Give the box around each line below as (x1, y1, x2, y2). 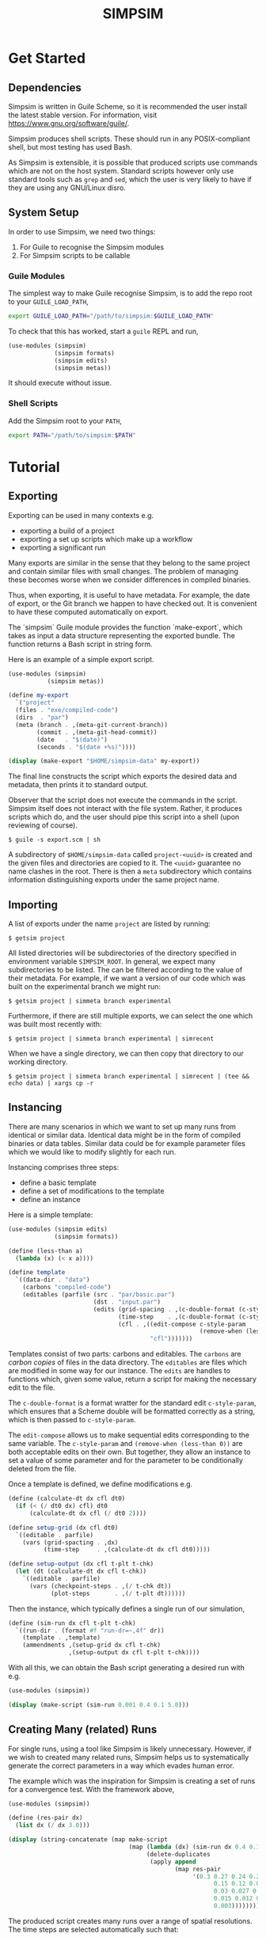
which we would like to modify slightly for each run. (8, 1147, 177, 1156)
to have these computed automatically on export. (8, 607, 169, 616)
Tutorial (8, 458, 61, 476)
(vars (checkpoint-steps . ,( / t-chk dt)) (28, 1581, 172, 1590)
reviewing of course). (8, 820, 78, 830)
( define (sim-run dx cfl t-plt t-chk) (8, 1619, 136, 1627)
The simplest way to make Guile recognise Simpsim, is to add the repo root (8, 288, 253, 298)
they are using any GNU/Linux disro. (8, 183, 127, 192)
